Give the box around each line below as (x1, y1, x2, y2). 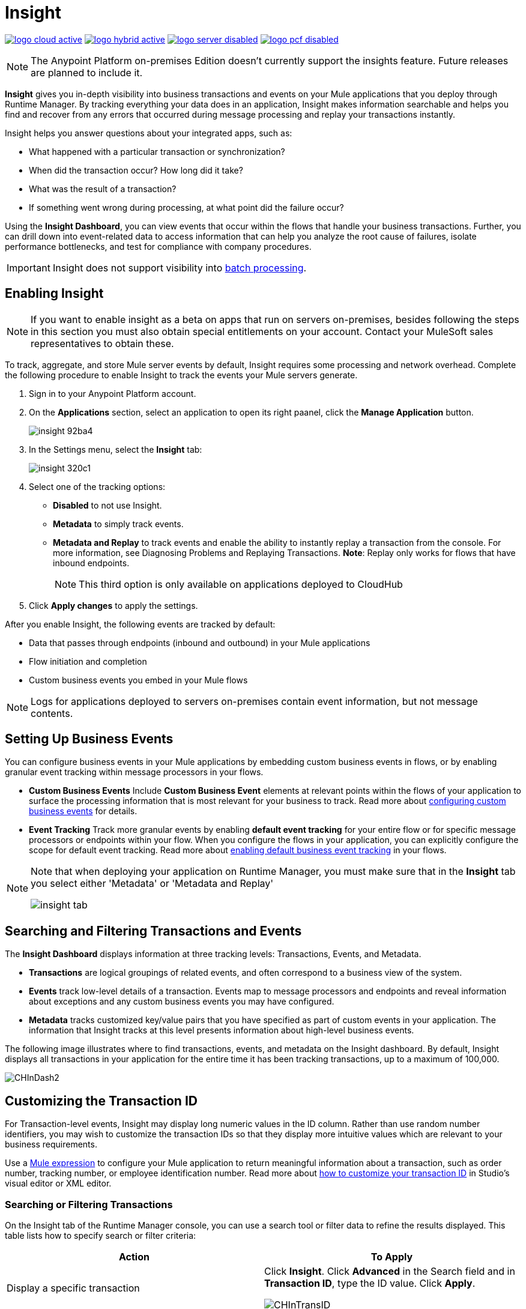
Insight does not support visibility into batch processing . (52, 261, 307, 274)
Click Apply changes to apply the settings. (29, 600, 198, 611)
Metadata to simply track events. (53, 518, 184, 529)
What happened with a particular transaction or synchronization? (29, 146, 285, 157)
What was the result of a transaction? (29, 183, 177, 194)
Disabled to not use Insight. (53, 500, 162, 510)
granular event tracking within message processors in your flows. (5, 767, 264, 778)
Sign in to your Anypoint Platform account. (29, 388, 196, 399)
